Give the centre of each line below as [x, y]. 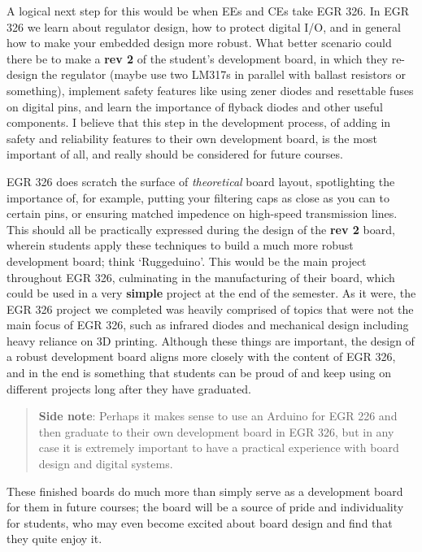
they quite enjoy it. [54, 539]
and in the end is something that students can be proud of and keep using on [199, 373]
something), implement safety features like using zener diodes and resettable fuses [210, 90]
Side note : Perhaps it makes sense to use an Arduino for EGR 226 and [218, 416]
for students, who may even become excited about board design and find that [200, 522]
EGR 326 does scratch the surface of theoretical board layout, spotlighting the [201, 181]
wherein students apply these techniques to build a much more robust [180, 245]
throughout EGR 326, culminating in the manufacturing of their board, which [201, 277]
